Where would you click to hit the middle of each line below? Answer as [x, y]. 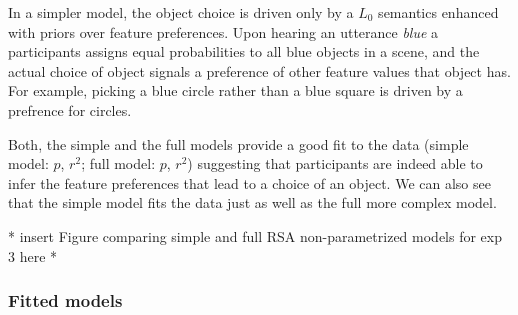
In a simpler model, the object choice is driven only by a [181, 12]
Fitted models [65, 300]
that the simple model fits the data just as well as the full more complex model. [252, 202]
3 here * [33, 255]
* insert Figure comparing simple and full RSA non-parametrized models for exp [255, 235]
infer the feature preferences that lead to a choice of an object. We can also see [249, 182]
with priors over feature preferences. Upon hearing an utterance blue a [223, 31]
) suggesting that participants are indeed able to [335, 163]
